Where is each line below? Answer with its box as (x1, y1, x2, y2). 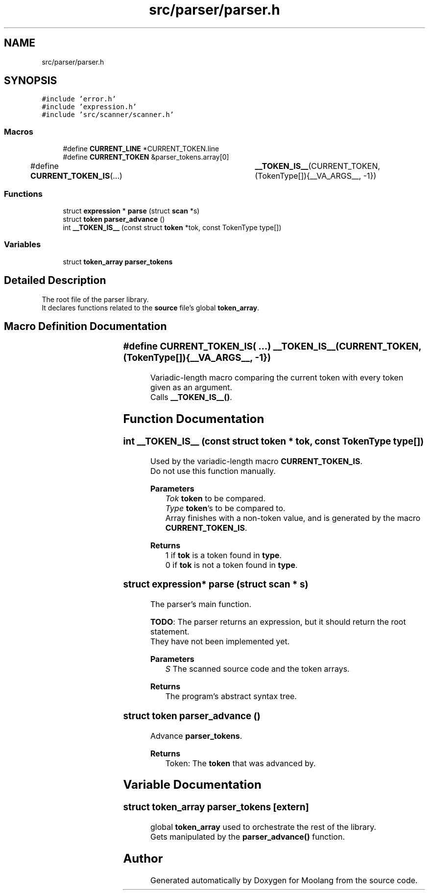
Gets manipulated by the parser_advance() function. (150, 832, 345, 842)
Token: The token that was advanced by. (165, 758, 316, 768)
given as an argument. (150, 382, 233, 393)
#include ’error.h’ (42, 95, 117, 103)
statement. (150, 627, 190, 637)
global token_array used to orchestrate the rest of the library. (150, 822, 377, 832)
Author (123, 851, 163, 866)
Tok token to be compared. (165, 493, 266, 503)
